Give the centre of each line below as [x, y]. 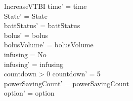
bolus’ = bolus [26, 35]
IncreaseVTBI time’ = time [45, 6]
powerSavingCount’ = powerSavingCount [66, 83]
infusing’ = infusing [34, 64]
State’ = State [26, 16]
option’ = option [29, 93]
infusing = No [25, 54]
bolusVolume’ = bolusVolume [49, 45]
